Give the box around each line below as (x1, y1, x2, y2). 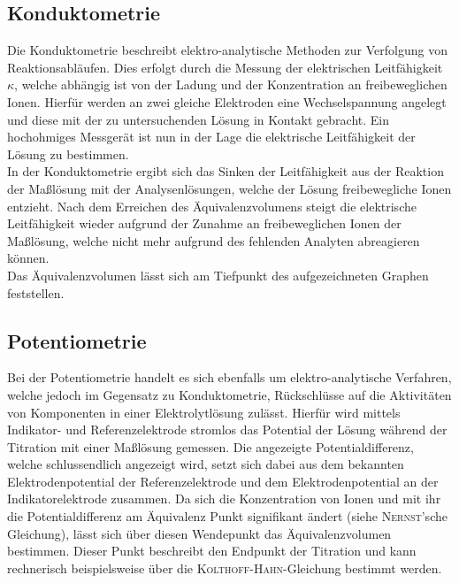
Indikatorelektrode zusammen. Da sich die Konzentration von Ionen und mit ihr (7, 489, 441, 508)
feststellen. (7, 283, 65, 302)
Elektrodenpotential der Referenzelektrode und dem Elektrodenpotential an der (7, 472, 439, 490)
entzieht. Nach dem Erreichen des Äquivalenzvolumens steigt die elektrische (7, 196, 417, 215)
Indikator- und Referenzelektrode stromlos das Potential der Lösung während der (7, 420, 448, 439)
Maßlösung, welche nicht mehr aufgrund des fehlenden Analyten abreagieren (7, 231, 420, 249)
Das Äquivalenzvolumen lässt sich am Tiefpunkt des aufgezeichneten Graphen (7, 265, 429, 284)
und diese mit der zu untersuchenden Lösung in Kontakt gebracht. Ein (7, 110, 390, 128)
